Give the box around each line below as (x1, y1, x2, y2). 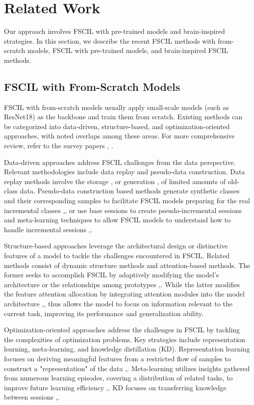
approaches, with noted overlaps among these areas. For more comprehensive (4, 131, 235, 141)
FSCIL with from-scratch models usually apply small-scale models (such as (4, 102, 229, 112)
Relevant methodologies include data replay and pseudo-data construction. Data (4, 166, 245, 177)
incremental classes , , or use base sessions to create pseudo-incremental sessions (4, 205, 242, 215)
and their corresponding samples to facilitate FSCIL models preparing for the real (4, 195, 250, 206)
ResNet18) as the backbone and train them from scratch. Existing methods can (4, 111, 243, 122)
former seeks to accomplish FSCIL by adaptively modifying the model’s (4, 270, 219, 280)
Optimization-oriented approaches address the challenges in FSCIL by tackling (4, 324, 240, 335)
